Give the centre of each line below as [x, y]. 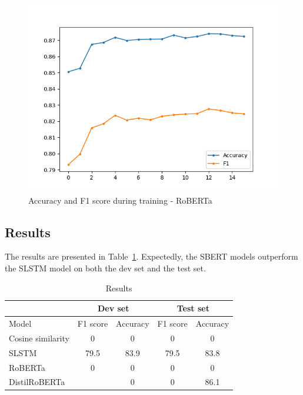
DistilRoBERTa [37, 382]
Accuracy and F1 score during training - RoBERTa [120, 200]
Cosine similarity [39, 338]
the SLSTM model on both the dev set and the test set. [105, 268]
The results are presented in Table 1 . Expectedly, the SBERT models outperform [151, 256]
